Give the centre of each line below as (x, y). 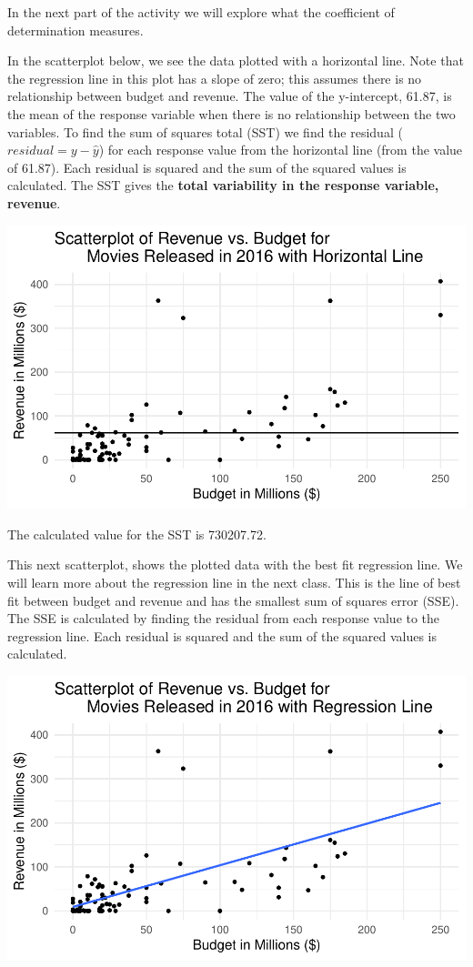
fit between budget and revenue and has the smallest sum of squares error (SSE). (233, 600)
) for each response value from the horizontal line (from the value (281, 150)
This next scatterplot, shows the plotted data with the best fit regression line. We (235, 564)
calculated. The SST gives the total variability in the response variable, (223, 185)
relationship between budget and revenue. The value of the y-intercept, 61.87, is (230, 96)
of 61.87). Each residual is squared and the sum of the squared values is (207, 167)
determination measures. (75, 30)
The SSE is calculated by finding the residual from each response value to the (224, 618)
